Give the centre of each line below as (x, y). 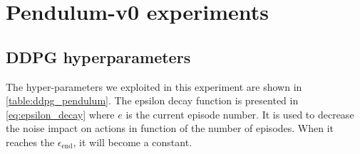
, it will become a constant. (133, 142)
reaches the (30, 142)
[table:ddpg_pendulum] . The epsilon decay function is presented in (152, 100)
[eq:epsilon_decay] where (60, 114)
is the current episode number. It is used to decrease (240, 114)
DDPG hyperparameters (98, 56)
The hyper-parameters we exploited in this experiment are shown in (154, 86)
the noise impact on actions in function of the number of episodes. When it (170, 128)
